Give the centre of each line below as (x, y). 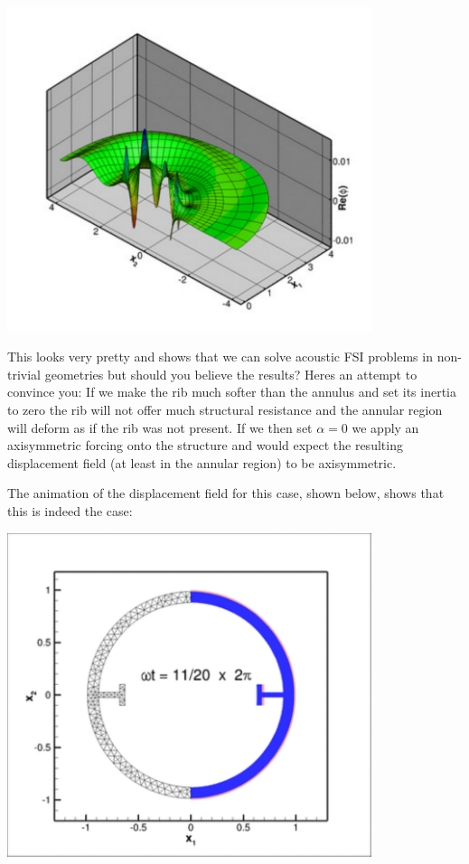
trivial (24, 374)
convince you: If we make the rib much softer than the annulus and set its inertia (232, 392)
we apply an (385, 427)
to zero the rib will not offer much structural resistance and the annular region (225, 410)
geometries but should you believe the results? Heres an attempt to (231, 374)
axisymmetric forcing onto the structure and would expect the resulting (205, 445)
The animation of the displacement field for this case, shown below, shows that (226, 493)
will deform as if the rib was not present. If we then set (160, 427)
